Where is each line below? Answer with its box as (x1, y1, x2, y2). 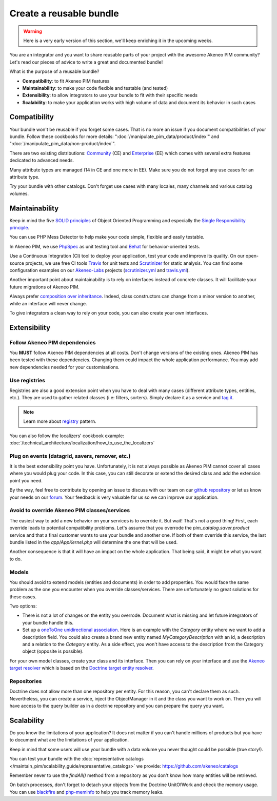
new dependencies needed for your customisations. (9, 364, 120, 370)
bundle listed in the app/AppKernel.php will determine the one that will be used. (9, 539, 178, 545)
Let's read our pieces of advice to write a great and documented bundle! (9, 59, 163, 65)
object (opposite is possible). (22, 648, 84, 654)
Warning (23, 28, 42, 34)
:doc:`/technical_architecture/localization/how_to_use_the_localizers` (9, 439, 155, 446)
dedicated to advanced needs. (9, 157, 74, 164)
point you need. (9, 477, 43, 483)
